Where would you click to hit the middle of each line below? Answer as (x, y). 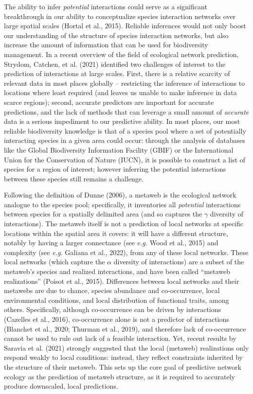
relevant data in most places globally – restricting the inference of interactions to (125, 83)
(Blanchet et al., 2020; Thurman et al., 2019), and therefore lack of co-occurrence (125, 328)
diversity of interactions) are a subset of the (179, 262)
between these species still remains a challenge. (74, 178)
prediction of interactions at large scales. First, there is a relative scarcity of (117, 73)
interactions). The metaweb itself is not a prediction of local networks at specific (124, 224)
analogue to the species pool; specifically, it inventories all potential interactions (122, 204)
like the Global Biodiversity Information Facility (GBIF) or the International (119, 149)
